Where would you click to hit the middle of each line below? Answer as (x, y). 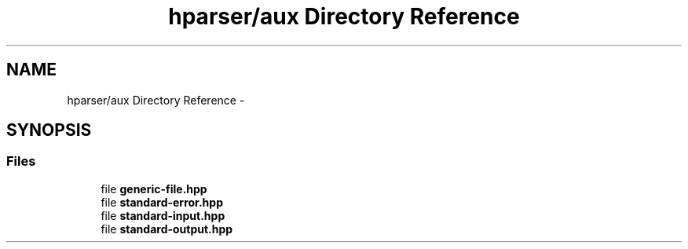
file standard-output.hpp (167, 229)
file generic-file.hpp (154, 189)
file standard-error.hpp (162, 202)
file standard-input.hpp (163, 215)
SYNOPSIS (49, 130)
